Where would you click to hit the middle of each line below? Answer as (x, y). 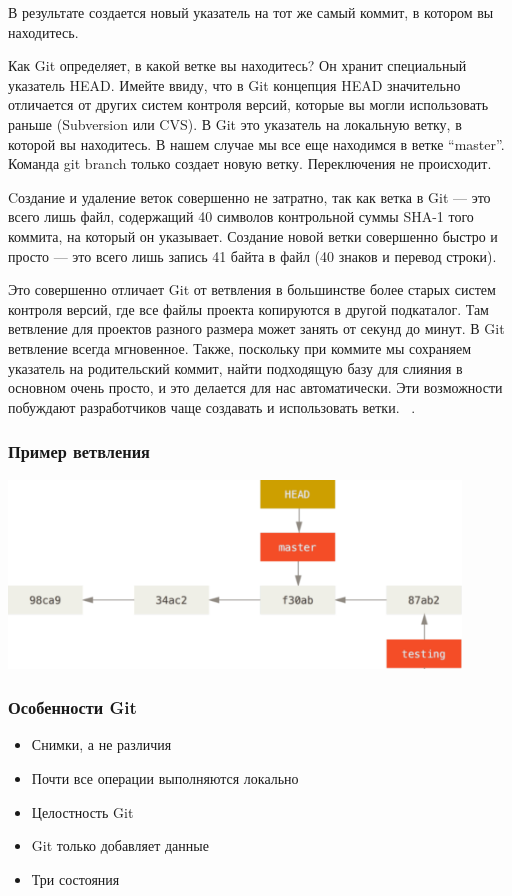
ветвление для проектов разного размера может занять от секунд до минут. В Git (256, 328)
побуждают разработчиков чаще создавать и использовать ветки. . (212, 406)
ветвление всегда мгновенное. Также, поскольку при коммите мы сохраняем (240, 347)
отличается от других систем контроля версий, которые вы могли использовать (248, 104)
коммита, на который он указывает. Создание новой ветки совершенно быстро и (253, 235)
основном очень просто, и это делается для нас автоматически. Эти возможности (255, 387)
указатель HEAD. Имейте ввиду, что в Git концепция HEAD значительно (234, 84)
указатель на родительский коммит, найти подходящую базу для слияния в (235, 367)
